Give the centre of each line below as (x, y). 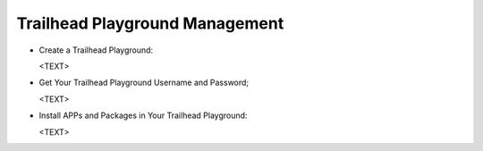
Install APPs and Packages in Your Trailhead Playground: (143, 115)
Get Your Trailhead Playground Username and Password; (144, 83)
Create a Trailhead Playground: (96, 50)
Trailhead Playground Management (150, 23)
